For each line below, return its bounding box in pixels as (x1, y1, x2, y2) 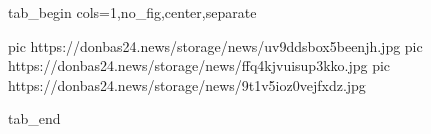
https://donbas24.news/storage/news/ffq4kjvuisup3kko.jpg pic (8, 55, 391, 76)
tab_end (8, 108, 61, 129)
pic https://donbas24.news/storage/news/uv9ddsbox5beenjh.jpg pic (8, 35, 423, 56)
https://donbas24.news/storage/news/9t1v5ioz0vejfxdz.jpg (8, 74, 366, 95)
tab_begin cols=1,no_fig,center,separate (8, 2, 257, 22)
